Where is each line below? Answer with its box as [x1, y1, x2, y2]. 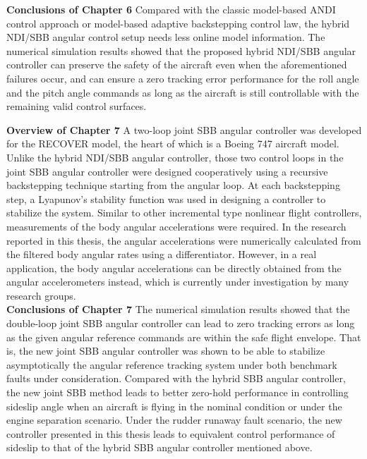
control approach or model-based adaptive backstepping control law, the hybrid [6, 16, 350, 30]
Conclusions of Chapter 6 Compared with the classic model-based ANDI [6, 2, 336, 16]
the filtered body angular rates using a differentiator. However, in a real [6, 247, 317, 262]
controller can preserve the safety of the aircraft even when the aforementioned [6, 57, 347, 72]
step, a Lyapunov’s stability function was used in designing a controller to [6, 191, 326, 206]
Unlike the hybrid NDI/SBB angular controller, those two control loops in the [6, 149, 344, 164]
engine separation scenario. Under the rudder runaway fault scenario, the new [6, 412, 342, 427]
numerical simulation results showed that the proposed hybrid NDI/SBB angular [6, 43, 356, 58]
